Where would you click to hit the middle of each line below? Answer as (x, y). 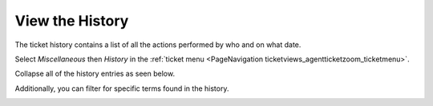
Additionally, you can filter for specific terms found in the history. (122, 88)
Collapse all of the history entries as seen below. (95, 74)
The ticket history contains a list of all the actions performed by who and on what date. (158, 45)
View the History (72, 21)
